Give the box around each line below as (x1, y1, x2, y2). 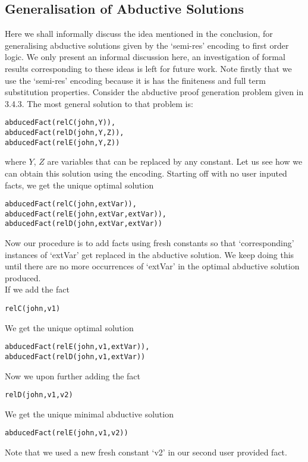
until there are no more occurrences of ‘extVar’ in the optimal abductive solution (5, 260, 300, 272)
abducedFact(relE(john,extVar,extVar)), (5, 209, 167, 218)
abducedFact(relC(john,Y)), (5, 118, 116, 127)
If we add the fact (5, 283, 70, 296)
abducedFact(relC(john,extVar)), (5, 200, 137, 209)
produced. (5, 271, 41, 284)
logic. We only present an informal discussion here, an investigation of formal (5, 51, 285, 63)
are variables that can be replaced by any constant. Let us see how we (47, 155, 303, 168)
